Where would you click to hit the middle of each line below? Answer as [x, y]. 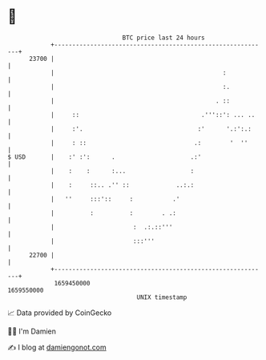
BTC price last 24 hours [163, 38]
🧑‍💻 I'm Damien [32, 331]
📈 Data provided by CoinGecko [60, 313]
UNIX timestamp [162, 297]
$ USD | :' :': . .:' [105, 157]
